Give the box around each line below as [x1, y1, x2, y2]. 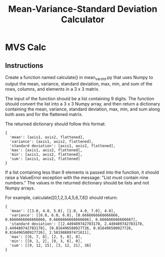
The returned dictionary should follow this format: [5, 121, 106, 127]
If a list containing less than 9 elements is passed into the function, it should [5, 169, 159, 175]
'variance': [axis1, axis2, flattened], [9, 139, 94, 144]
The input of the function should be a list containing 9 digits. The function [5, 95, 154, 102]
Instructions [5, 61, 43, 70]
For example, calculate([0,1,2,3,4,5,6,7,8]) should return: [5, 194, 118, 200]
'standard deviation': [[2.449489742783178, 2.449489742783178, [9, 221, 144, 226]
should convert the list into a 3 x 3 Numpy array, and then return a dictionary [5, 101, 161, 107]
